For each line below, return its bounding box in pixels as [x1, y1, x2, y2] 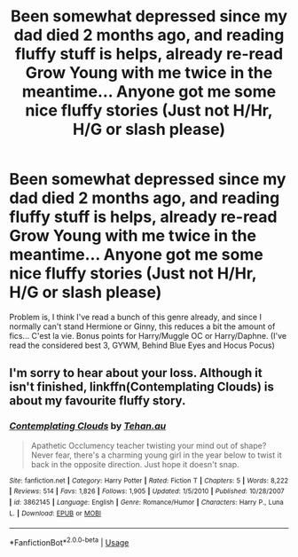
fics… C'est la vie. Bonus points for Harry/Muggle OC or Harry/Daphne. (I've [9, 330, 286, 341]
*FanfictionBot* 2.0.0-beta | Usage [9, 536, 129, 547]
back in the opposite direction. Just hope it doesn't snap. [30, 459, 239, 469]
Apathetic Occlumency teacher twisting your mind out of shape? [30, 440, 267, 451]
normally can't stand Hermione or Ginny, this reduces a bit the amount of [9, 321, 276, 332]
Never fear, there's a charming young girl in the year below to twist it [30, 450, 282, 460]
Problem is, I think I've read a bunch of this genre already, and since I [9, 311, 262, 322]
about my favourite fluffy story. [9, 393, 186, 409]
